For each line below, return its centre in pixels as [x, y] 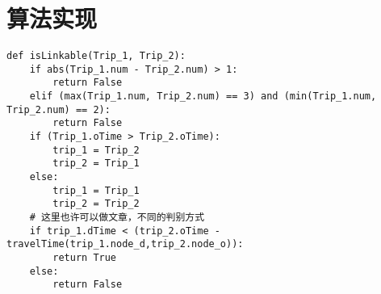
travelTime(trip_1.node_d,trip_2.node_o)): [125, 244]
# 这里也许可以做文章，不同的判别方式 [117, 217]
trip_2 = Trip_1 [96, 164]
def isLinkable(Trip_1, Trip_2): [96, 56]
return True [85, 257]
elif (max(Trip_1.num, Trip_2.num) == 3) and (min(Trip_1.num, [203, 97]
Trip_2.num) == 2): [59, 109]
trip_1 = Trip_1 [96, 190]
